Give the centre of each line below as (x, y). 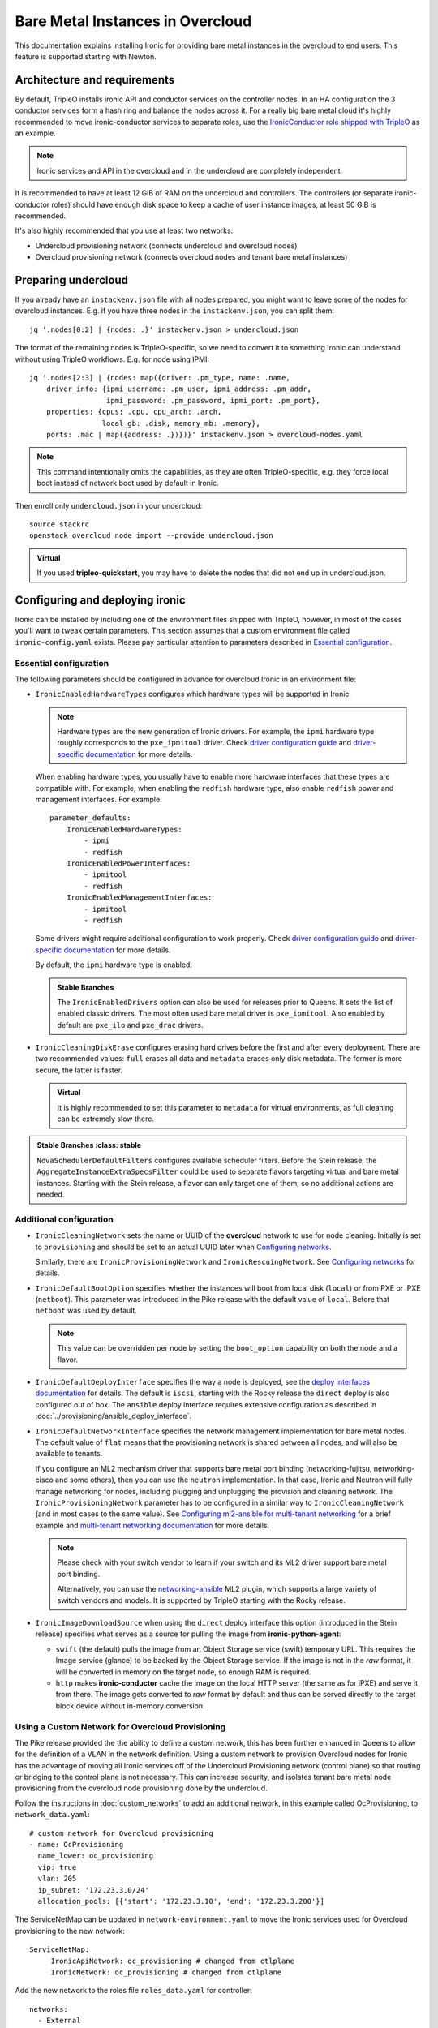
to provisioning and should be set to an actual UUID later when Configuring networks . (183, 1247)
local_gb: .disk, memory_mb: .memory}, (181, 423)
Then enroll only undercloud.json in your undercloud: (109, 505)
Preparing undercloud (72, 280)
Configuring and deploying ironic (100, 600)
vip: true (57, 1867)
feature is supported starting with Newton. (86, 56)
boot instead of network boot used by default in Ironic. (128, 483)
